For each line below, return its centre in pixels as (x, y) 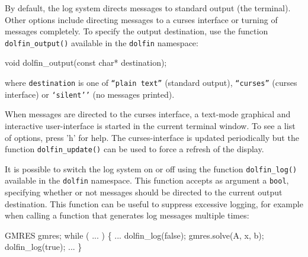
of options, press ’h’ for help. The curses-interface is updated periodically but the (152, 137)
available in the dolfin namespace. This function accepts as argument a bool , (147, 180)
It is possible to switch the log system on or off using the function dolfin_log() (151, 168)
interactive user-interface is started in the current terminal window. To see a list (150, 125)
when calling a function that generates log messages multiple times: (127, 215)
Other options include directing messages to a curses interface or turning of (141, 19)
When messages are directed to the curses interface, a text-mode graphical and (148, 114)
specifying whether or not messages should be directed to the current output (144, 192)
